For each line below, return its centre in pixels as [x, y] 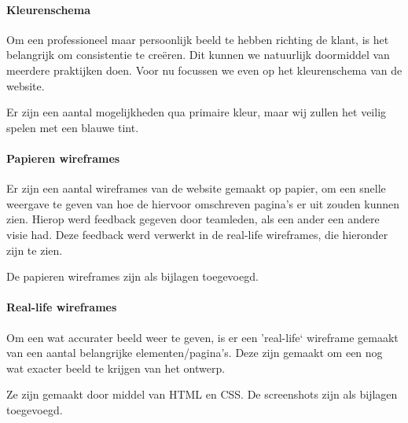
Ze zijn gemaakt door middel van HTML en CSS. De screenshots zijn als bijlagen [202, 394]
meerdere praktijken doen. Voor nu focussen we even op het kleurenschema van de [204, 70]
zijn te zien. [35, 250]
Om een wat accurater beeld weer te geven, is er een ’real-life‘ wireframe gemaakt [202, 337]
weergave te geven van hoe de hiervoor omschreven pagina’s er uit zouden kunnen [203, 203]
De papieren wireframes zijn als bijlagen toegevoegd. [132, 276]
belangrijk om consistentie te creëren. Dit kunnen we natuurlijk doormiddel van [198, 55]
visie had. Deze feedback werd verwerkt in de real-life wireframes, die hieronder [197, 234]
